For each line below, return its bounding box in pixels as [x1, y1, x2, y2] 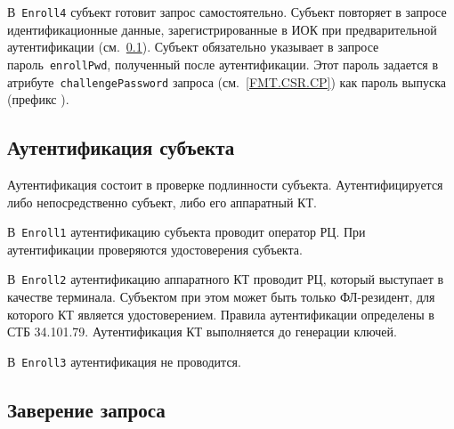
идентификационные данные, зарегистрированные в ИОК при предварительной [7, 20, 437, 38]
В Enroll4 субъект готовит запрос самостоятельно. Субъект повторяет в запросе [7, 3, 447, 20]
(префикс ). [7, 90, 69, 109]
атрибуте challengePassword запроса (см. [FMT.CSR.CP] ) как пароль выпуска [7, 72, 446, 91]
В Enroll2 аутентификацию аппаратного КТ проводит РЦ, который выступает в [7, 270, 444, 288]
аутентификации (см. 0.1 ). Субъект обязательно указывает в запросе [7, 37, 379, 56]
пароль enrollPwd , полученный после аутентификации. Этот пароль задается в [7, 54, 439, 73]
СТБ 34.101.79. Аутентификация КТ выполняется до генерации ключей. [7, 322, 397, 341]
